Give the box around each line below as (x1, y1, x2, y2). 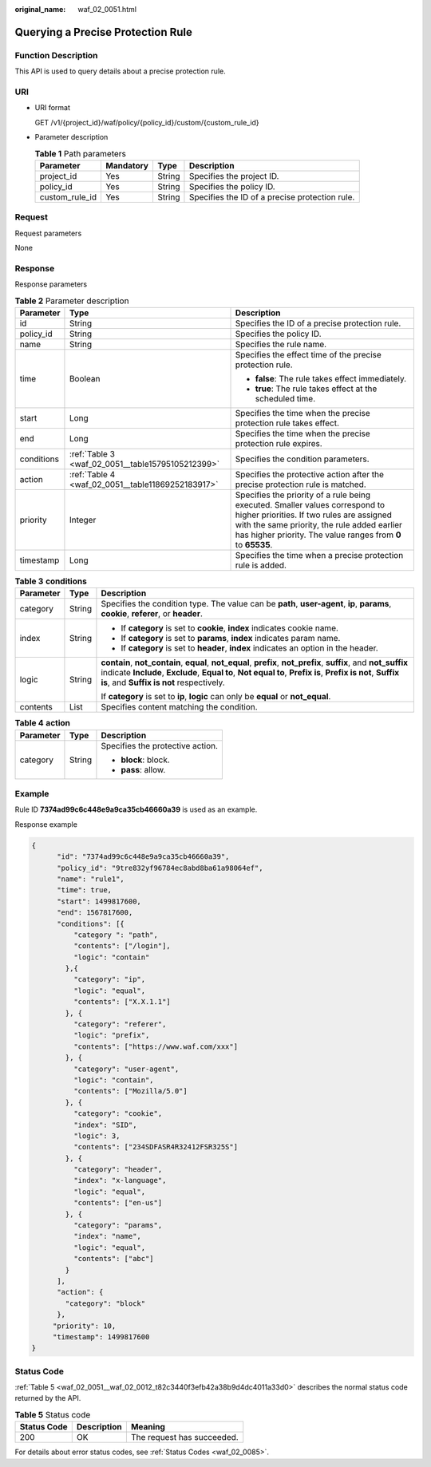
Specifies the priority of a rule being (235, 489, 371, 500)
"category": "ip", (73, 975, 146, 984)
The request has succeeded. (130, 1432, 239, 1443)
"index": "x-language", (73, 1176, 167, 1185)
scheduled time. (255, 393, 316, 404)
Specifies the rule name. (235, 338, 327, 350)
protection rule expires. (235, 437, 322, 449)
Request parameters (14, 228, 82, 238)
